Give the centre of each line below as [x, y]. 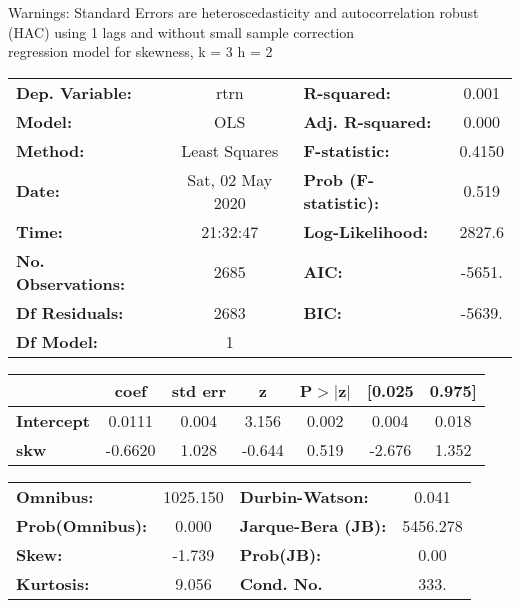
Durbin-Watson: [304, 496]
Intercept [53, 420]
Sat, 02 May [230, 179]
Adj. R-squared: [367, 121]
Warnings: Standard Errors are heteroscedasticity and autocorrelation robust [243, 12]
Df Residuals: [70, 312]
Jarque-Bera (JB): [313, 525]
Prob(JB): [280, 554]
